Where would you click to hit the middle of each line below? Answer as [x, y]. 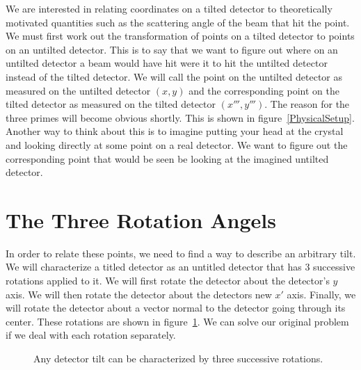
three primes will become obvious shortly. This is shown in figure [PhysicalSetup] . [180, 117]
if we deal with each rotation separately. [91, 335]
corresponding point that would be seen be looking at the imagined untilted [167, 158]
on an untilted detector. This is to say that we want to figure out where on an [172, 49]
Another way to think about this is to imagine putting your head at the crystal [175, 131]
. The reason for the [307, 104]
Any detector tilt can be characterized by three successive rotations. [178, 358]
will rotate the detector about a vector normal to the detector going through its [176, 308]
